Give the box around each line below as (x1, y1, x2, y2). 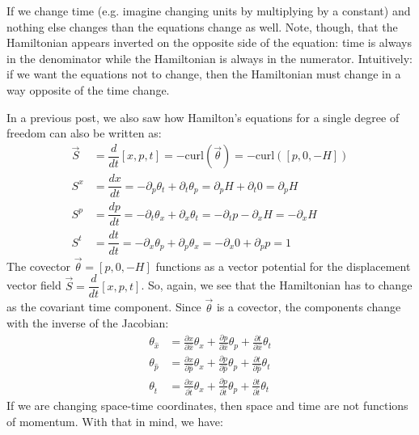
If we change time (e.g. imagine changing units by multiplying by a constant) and (6, 2, 411, 19)
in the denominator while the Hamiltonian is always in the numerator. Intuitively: (6, 49, 413, 66)
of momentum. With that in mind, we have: (6, 413, 223, 430)
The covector (6, 257, 70, 274)
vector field (6, 277, 61, 294)
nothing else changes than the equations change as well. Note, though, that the (6, 18, 398, 35)
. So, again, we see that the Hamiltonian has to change (141, 277, 413, 294)
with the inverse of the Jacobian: (6, 315, 169, 332)
